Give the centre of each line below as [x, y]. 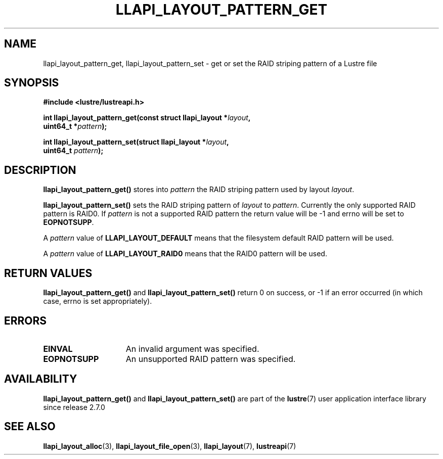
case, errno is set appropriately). [98, 301]
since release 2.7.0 [74, 407]
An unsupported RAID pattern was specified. [211, 359]
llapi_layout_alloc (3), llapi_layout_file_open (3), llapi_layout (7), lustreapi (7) [170, 446]
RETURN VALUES [48, 273]
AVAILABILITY [41, 379]
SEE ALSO [30, 427]
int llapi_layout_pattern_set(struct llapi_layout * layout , [136, 142]
